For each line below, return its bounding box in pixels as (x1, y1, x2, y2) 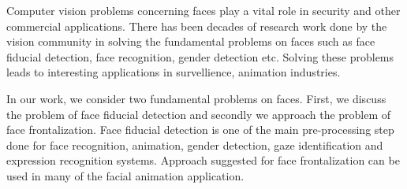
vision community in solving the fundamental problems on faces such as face (6, 33, 375, 50)
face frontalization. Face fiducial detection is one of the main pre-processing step (6, 121, 394, 138)
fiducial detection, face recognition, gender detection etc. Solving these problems (6, 48, 394, 65)
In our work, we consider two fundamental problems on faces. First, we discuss (6, 90, 386, 106)
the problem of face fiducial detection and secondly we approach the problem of (6, 106, 391, 122)
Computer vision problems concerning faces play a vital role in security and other (6, 2, 401, 18)
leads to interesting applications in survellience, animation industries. (6, 64, 341, 80)
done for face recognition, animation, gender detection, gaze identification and (6, 136, 383, 153)
